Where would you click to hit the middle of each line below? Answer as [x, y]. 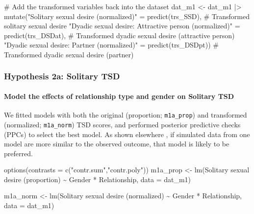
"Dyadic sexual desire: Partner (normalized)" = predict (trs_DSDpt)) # [112, 45]
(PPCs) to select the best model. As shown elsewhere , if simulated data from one [127, 134]
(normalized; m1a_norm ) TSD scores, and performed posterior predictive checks [122, 124]
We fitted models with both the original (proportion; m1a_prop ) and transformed [126, 115]
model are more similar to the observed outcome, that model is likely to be [117, 144]
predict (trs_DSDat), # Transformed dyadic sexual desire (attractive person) [119, 35]
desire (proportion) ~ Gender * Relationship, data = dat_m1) [98, 179]
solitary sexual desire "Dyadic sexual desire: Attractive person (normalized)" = [122, 26]
